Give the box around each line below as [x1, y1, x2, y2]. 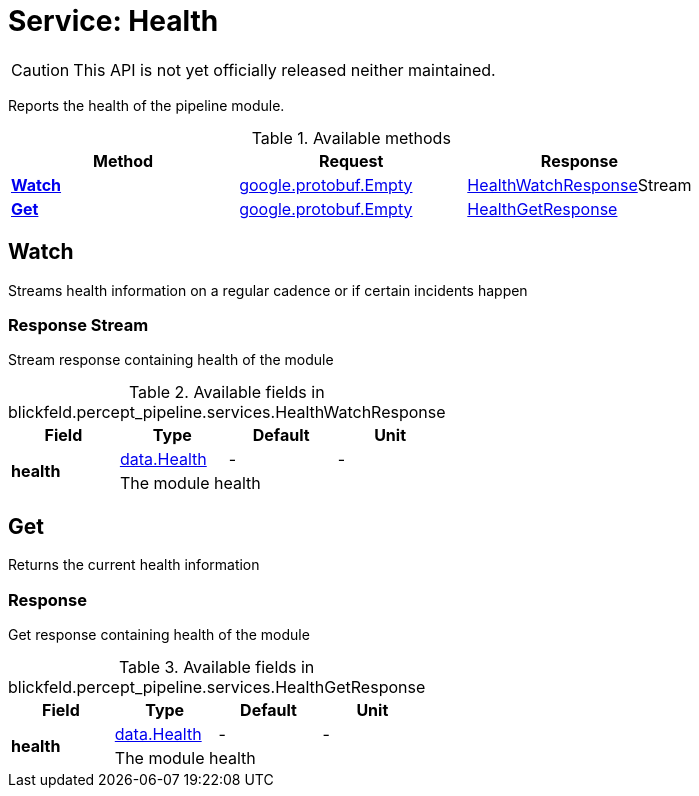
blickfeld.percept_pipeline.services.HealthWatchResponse [8, 402, 446, 423]
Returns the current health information [8, 556, 260, 574]
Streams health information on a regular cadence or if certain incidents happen [8, 281, 528, 299]
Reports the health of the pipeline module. [8, 96, 285, 114]
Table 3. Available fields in [118, 656, 315, 677]
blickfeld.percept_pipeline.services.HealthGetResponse [8, 676, 426, 697]
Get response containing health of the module [8, 625, 310, 643]
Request [319, 150, 384, 171]
